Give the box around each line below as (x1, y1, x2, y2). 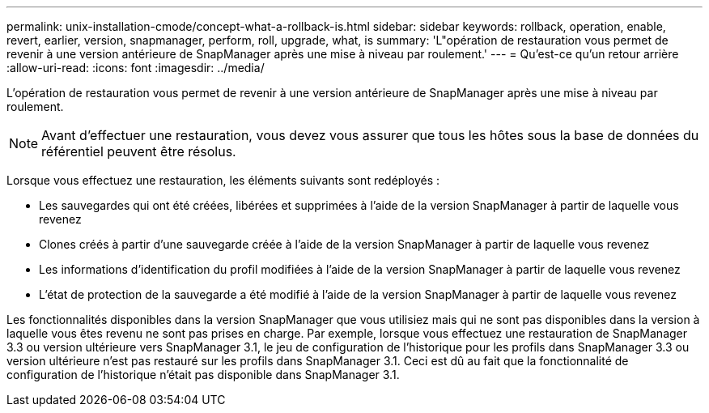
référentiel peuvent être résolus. (41, 143, 236, 160)
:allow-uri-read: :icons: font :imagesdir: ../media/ (6, 61, 265, 75)
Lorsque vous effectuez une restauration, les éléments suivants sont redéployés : (6, 173, 440, 187)
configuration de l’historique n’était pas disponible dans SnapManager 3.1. (6, 368, 400, 381)
